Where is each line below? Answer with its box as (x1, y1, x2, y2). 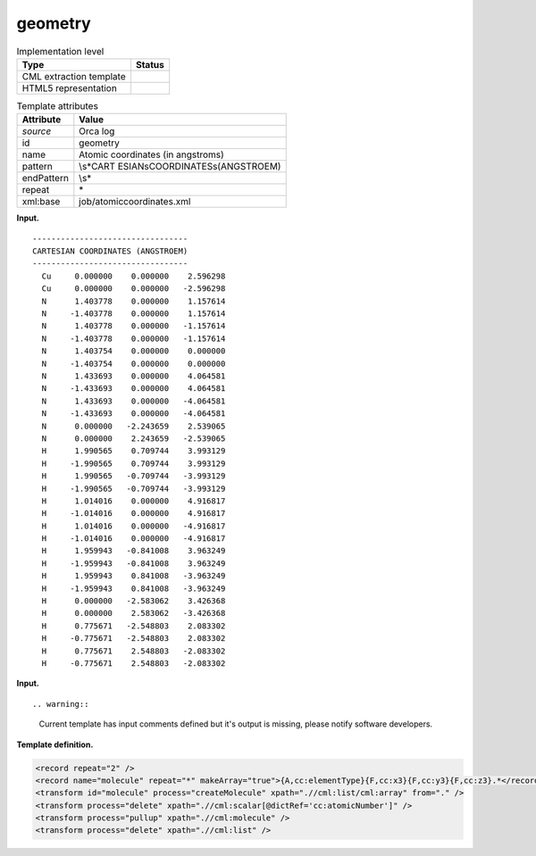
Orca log (79, 125, 115, 137)
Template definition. (16, 739, 94, 750)
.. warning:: (32, 699, 89, 709)
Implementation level (16, 45, 105, 57)
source (21, 125, 52, 137)
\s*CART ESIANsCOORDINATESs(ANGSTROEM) (79, 161, 281, 173)
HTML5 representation (21, 81, 118, 94)
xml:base (21, 195, 61, 208)
